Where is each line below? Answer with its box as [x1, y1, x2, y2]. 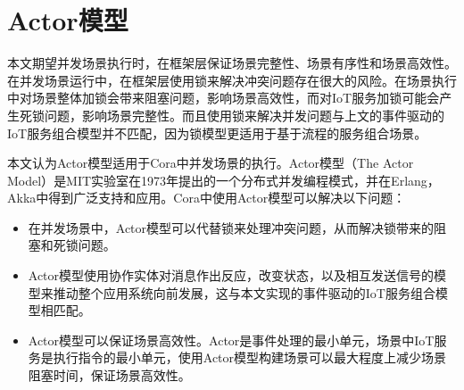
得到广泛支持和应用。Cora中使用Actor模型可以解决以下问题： [48, 188, 406, 207]
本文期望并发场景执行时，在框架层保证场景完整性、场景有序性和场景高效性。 [7, 54, 457, 72]
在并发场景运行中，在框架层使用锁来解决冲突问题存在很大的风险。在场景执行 [7, 71, 457, 89]
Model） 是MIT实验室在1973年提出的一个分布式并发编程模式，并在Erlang [7, 170, 427, 189]
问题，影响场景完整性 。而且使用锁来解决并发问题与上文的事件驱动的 [44, 105, 444, 124]
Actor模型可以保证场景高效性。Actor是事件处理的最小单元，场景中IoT [28, 330, 435, 349]
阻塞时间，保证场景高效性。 [28, 366, 191, 385]
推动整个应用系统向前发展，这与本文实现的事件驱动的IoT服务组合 [53, 283, 435, 302]
